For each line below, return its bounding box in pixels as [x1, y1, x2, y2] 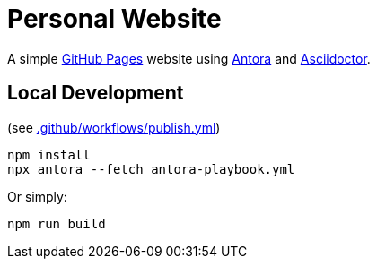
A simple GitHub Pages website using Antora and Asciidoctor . [7, 50, 371, 66]
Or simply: [7, 188, 67, 204]
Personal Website [7, 4, 222, 34]
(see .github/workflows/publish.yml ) [7, 119, 221, 135]
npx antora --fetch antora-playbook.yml [7, 161, 295, 176]
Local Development [7, 82, 184, 105]
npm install [7, 147, 91, 162]
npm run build [7, 216, 106, 231]
